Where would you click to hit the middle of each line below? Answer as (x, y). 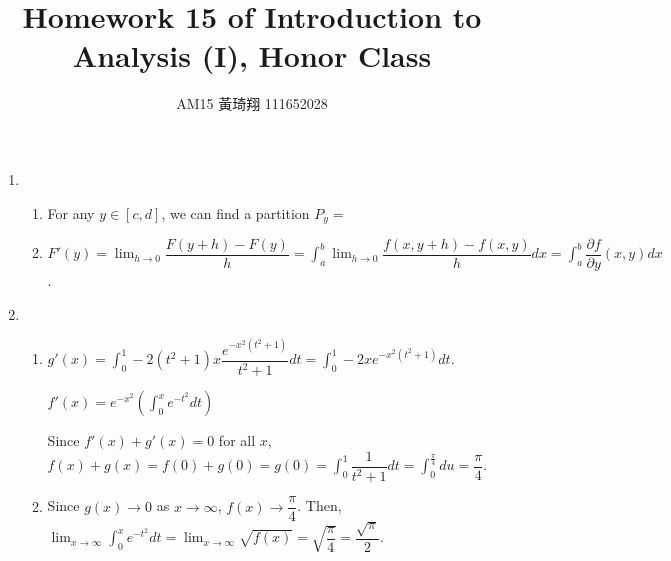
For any (71, 212)
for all (237, 440)
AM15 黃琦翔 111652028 (252, 103)
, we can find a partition (235, 212)
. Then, (319, 505)
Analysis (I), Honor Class (252, 55)
